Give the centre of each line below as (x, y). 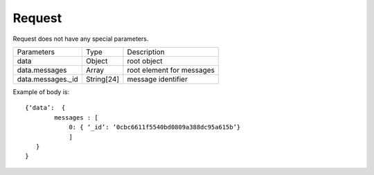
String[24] (103, 79)
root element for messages (171, 70)
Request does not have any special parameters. (81, 39)
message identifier (158, 79)
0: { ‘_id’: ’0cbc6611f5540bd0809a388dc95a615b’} (155, 127)
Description (146, 52)
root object (145, 61)
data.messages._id (48, 79)
